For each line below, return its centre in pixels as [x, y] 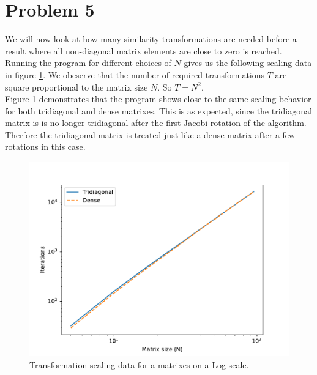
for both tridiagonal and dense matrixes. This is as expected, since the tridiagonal [158, 110]
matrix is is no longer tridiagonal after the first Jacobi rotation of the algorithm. [156, 123]
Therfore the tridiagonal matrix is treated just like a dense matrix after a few [150, 134]
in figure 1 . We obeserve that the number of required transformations [135, 74]
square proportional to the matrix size [76, 87]
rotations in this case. [45, 147]
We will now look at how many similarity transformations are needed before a [151, 39]
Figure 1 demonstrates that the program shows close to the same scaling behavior [158, 99]
